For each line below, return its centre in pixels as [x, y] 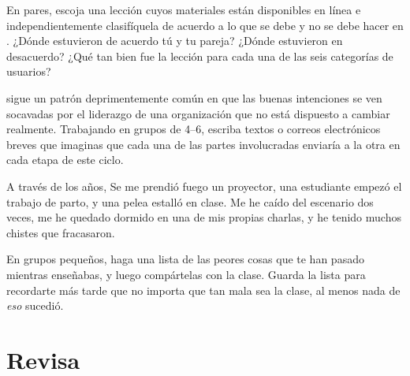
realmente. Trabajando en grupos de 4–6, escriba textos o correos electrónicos [194, 129]
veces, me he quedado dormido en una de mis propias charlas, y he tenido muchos [204, 217]
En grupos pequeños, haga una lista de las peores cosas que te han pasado [185, 259]
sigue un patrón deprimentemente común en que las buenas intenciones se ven [194, 97]
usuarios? [29, 71]
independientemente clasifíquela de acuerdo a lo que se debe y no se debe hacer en [205, 25]
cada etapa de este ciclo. [65, 160]
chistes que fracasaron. [61, 232]
